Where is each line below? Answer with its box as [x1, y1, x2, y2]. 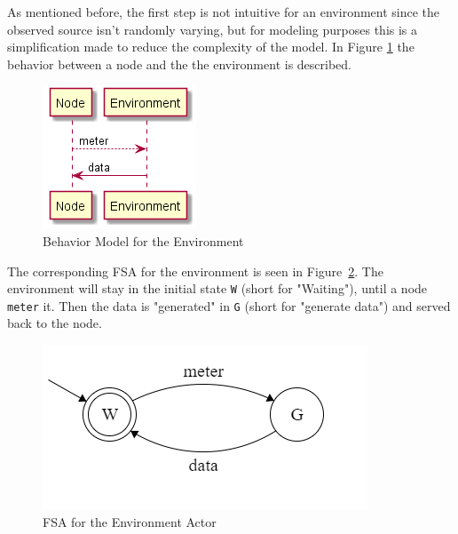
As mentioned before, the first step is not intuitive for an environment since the [7, 3, 440, 20]
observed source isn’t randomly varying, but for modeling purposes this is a [7, 20, 418, 38]
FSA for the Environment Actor [43, 512, 217, 530]
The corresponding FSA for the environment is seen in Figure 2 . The [7, 261, 383, 280]
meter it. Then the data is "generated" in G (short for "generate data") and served [7, 296, 451, 315]
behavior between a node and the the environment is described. [7, 54, 351, 73]
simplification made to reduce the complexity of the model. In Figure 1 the [7, 37, 415, 56]
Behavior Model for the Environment [43, 231, 244, 250]
